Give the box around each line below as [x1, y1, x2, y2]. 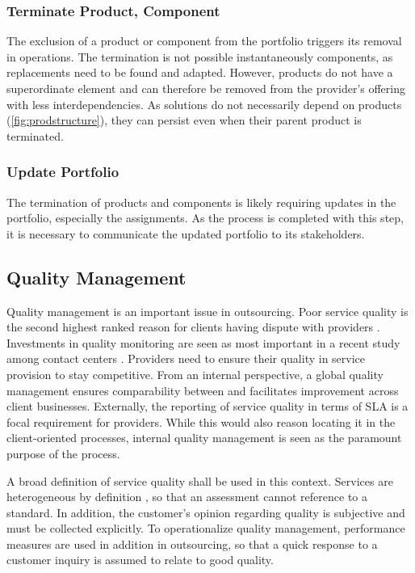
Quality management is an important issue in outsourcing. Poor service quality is [6, 302, 409, 319]
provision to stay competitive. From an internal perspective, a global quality [6, 365, 384, 382]
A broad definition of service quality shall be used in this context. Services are [6, 472, 393, 489]
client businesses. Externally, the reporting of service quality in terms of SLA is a [6, 398, 409, 415]
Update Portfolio [6, 162, 119, 182]
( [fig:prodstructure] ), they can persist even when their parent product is [6, 112, 362, 129]
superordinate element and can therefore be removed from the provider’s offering [6, 80, 406, 96]
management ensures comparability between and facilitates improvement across [6, 381, 399, 398]
